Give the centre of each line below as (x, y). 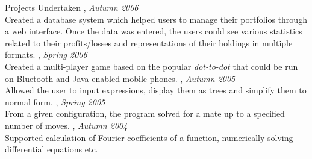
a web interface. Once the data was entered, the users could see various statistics (154, 31)
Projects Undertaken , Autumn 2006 (72, 7)
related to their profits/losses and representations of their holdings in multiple (149, 42)
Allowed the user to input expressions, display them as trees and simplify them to (156, 90)
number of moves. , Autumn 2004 (66, 125)
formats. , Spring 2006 (46, 55)
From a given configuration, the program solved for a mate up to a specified (145, 114)
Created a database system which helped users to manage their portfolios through (156, 19)
